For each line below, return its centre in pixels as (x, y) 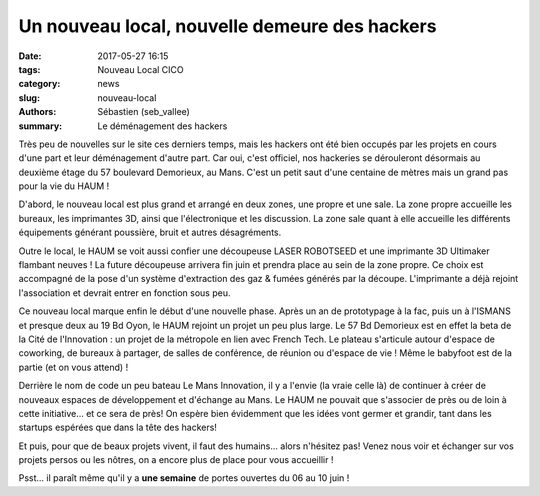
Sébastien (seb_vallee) (143, 112)
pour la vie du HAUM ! (64, 186)
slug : (29, 97)
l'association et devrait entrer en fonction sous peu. (124, 292)
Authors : (37, 112)
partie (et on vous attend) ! (73, 367)
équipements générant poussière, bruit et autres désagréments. (150, 232)
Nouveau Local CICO (140, 69)
